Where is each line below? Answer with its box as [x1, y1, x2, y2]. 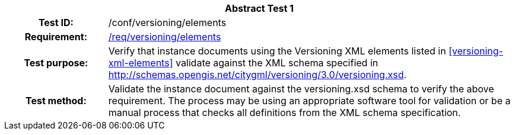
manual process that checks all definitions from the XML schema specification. [108, 107, 461, 118]
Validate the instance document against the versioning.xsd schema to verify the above [108, 83, 494, 95]
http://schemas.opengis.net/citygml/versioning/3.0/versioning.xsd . [108, 69, 407, 81]
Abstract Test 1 [225, 2, 294, 14]
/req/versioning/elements [108, 31, 221, 43]
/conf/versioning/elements [108, 17, 227, 28]
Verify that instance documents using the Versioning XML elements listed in [108, 45, 446, 57]
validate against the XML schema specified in [175, 57, 379, 69]
